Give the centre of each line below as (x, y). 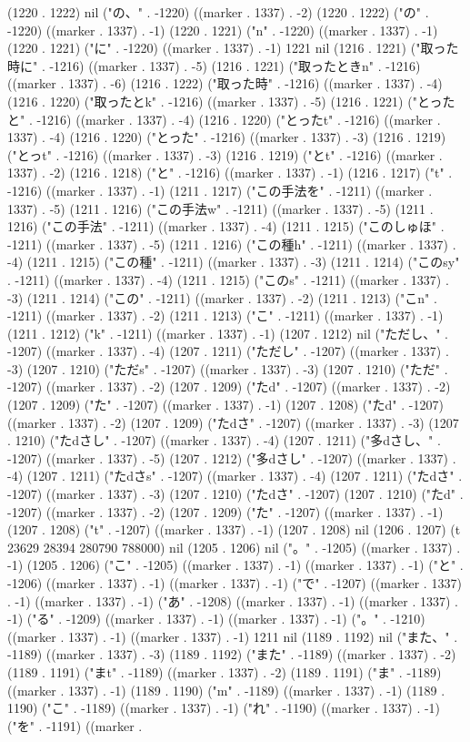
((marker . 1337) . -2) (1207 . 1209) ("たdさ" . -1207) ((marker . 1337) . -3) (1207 (233, 422)
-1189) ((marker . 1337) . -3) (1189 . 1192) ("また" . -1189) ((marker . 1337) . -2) (232, 654)
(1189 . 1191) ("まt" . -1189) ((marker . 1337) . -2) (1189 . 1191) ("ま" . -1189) (225, 671)
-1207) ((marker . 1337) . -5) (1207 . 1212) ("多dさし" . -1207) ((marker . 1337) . (232, 457)
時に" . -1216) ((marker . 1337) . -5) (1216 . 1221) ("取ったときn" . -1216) (214, 65)
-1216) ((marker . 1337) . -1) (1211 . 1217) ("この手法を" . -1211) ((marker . (220, 190)
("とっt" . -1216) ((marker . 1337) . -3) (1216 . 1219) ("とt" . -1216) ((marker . (225, 154)
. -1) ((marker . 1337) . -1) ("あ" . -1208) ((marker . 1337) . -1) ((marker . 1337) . (233, 600)
